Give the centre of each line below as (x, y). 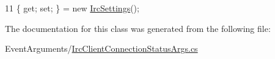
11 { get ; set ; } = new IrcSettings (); (72, 8)
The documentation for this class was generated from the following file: (138, 28)
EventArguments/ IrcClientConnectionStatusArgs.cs (101, 48)
